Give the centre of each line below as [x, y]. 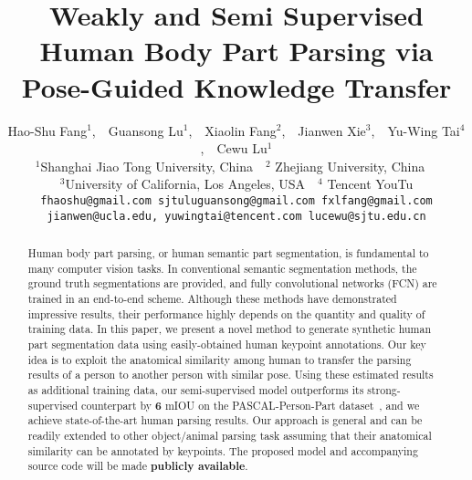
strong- [384, 389]
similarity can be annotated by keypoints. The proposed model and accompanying [223, 450]
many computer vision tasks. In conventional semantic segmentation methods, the [222, 268]
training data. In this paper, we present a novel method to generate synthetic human [230, 329]
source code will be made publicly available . [138, 466]
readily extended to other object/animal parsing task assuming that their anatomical [230, 435]
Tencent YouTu [370, 184]
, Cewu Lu [234, 148]
